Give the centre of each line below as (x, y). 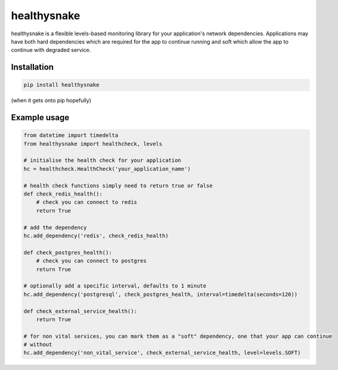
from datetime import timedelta (71, 135)
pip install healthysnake (62, 85)
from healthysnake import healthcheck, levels (93, 144)
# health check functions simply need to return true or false (118, 186)
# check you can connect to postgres (91, 261)
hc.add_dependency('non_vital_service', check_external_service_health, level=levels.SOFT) (162, 353)
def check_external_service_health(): (80, 311)
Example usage (40, 117)
